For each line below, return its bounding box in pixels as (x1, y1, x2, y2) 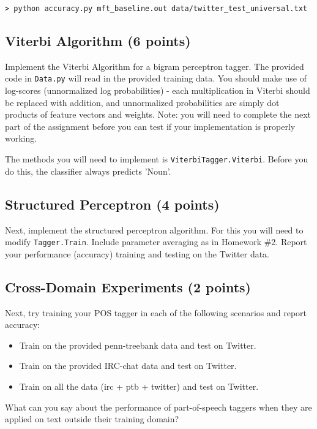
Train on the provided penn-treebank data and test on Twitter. (19, 338, 256, 351)
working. (5, 132, 37, 145)
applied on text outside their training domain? (5, 412, 179, 425)
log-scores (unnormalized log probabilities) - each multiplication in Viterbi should (5, 84, 310, 97)
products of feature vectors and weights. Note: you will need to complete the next (5, 108, 311, 121)
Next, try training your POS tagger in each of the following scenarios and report (5, 306, 307, 319)
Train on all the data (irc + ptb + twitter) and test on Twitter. (19, 379, 259, 392)
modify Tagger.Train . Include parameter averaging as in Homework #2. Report (5, 235, 307, 248)
